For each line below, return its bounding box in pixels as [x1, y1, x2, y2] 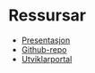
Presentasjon [21, 35, 71, 45]
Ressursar [8, 5, 87, 26]
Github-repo [21, 44, 67, 54]
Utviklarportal [21, 53, 73, 64]
